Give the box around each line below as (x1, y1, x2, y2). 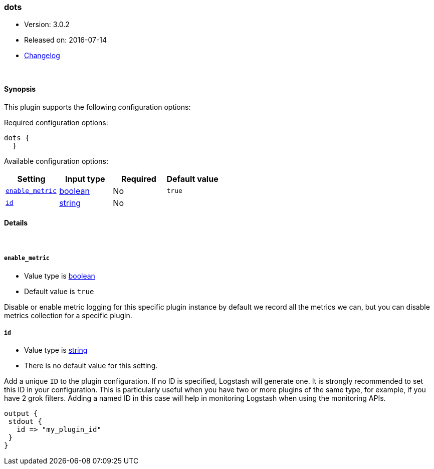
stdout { (8, 417, 42, 426)
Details (4, 218, 28, 227)
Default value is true (24, 287, 94, 296)
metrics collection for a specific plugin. (4, 311, 132, 320)
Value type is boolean (24, 271, 95, 280)
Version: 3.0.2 (24, 20, 70, 29)
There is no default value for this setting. (24, 361, 158, 370)
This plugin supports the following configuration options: (4, 102, 191, 111)
